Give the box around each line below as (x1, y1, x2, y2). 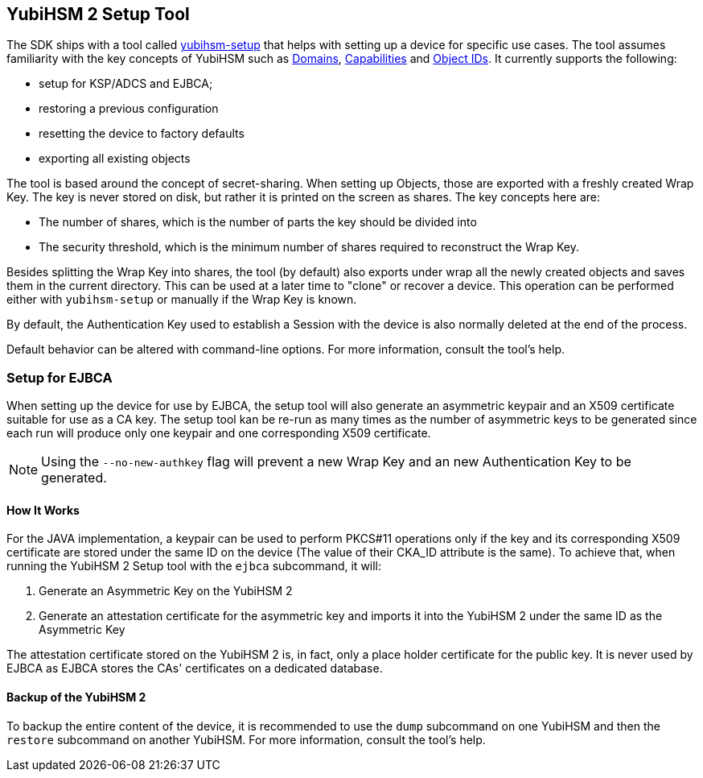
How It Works (6, 503, 80, 517)
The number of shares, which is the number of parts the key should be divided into (39, 215, 477, 230)
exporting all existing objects (39, 151, 191, 166)
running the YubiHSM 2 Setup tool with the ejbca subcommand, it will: (6, 559, 382, 573)
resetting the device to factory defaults (39, 126, 245, 141)
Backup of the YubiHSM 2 (6, 690, 146, 704)
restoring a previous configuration (39, 101, 219, 116)
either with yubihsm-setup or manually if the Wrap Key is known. (6, 292, 357, 307)
